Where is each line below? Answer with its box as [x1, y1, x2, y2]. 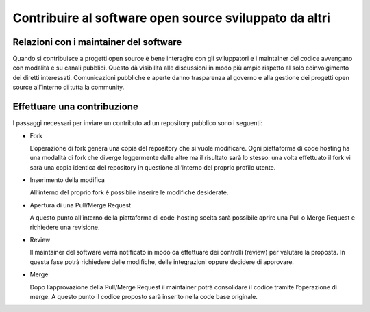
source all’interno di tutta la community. [12, 83, 125, 92]
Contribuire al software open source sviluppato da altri [12, 10, 330, 25]
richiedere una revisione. [29, 223, 100, 231]
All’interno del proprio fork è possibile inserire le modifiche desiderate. [29, 188, 229, 196]
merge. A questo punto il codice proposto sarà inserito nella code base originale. [29, 293, 258, 300]
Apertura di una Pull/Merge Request [29, 200, 132, 209]
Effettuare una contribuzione [12, 101, 138, 113]
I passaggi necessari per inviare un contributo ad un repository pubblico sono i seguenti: [12, 119, 263, 127]
